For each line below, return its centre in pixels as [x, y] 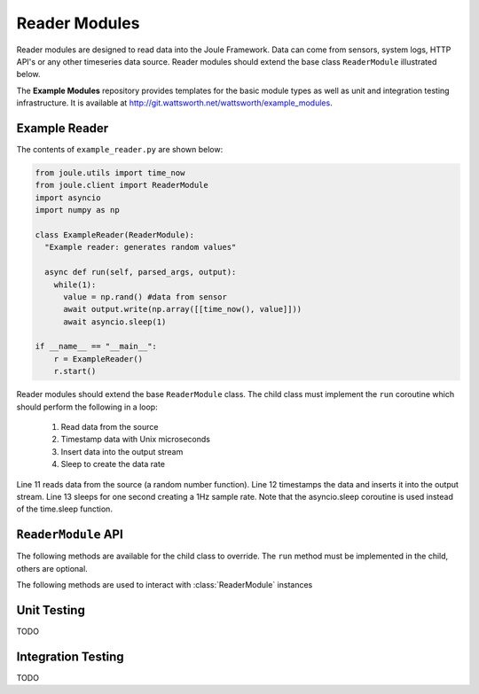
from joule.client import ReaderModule [122, 185]
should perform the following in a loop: [87, 407]
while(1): [75, 285]
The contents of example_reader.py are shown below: [120, 150]
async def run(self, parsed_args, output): [141, 272]
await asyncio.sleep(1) [115, 322]
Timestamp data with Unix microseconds [135, 440]
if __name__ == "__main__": [96, 347]
